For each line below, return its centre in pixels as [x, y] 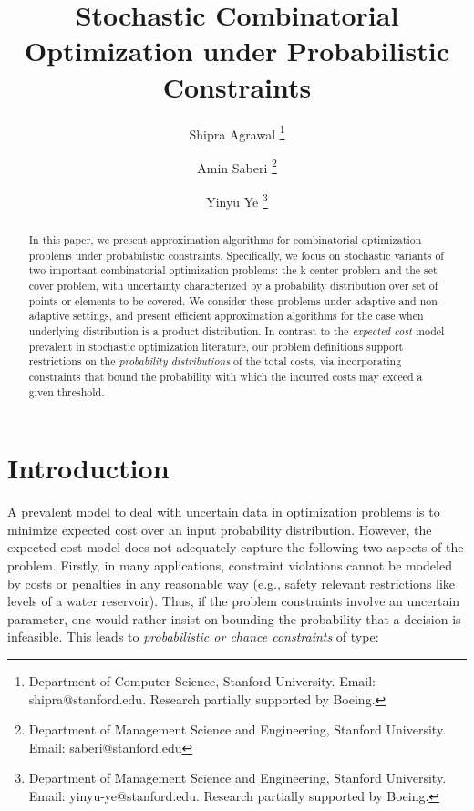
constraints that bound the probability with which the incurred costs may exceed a [226, 376]
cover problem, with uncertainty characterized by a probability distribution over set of [233, 286]
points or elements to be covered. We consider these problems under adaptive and [222, 300]
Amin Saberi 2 [237, 166]
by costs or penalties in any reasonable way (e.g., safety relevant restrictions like [232, 583]
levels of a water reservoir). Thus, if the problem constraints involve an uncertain [234, 601]
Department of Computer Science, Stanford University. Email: [202, 680]
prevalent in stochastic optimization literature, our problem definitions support [216, 346]
